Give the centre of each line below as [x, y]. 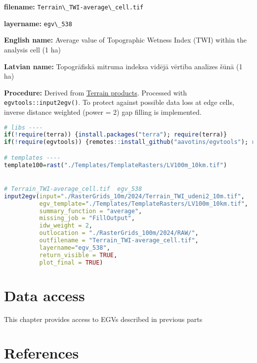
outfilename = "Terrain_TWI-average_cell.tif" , [119, 240]
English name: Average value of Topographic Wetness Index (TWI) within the [126, 40]
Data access [44, 295]
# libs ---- [23, 127]
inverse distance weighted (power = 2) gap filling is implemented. [103, 112]
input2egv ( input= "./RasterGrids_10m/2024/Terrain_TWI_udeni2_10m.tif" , [124, 196]
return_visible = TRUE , [78, 255]
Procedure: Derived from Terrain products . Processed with [95, 92]
